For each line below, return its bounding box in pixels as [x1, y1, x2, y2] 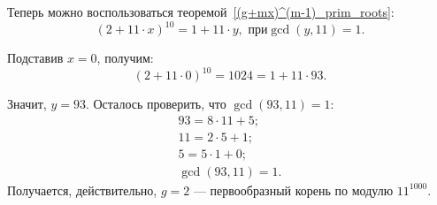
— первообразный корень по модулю [193, 180, 394, 199]
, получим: [96, 49, 154, 67]
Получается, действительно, [7, 180, 157, 199]
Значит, [7, 95, 47, 113]
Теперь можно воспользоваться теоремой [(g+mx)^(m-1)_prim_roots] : [7, 3, 395, 20]
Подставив [7, 49, 64, 67]
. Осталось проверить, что [85, 95, 226, 113]
